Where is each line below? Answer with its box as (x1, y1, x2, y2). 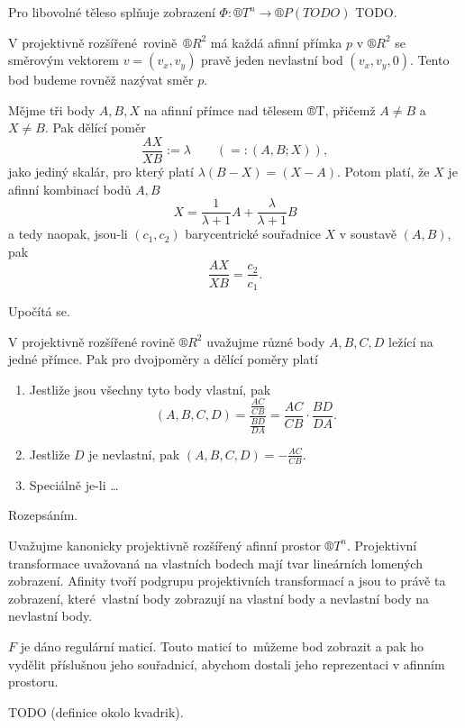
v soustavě (339, 224, 397, 243)
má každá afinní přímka (210, 32, 342, 51)
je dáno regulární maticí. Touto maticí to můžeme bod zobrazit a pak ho (20, 636, 424, 655)
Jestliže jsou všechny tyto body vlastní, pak (29, 379, 271, 398)
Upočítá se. (8, 301, 70, 320)
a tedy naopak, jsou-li (8, 224, 128, 243)
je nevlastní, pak (88, 444, 180, 463)
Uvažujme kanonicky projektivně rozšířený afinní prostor (8, 535, 321, 554)
